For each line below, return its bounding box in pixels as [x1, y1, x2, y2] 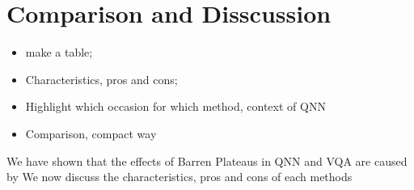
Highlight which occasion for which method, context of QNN [25, 98, 326, 115]
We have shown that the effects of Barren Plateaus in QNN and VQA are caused [6, 152, 408, 169]
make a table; [25, 44, 93, 61]
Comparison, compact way [25, 125, 157, 141]
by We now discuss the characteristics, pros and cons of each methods [6, 168, 353, 185]
